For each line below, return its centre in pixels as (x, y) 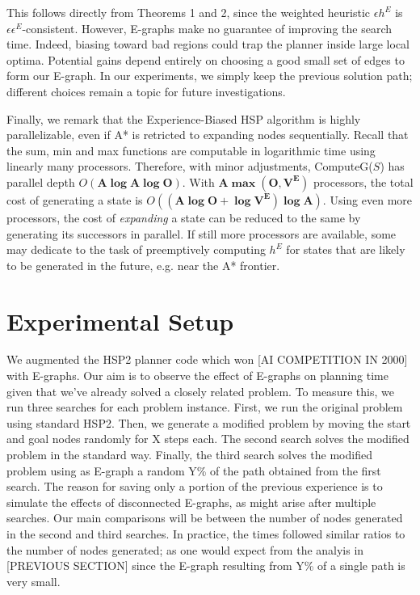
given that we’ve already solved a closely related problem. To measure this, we (200, 391)
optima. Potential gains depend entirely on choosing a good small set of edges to (206, 59)
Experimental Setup (120, 321)
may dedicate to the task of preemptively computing (136, 249)
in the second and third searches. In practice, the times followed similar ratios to (206, 533)
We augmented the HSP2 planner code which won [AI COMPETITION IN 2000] (207, 359)
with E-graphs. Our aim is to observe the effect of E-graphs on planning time (197, 376)
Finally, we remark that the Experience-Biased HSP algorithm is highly (184, 118)
